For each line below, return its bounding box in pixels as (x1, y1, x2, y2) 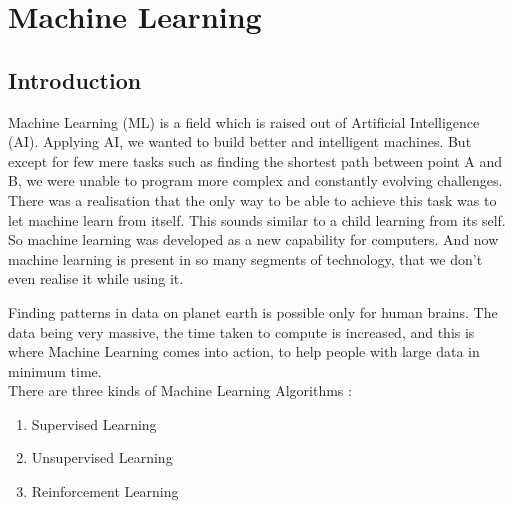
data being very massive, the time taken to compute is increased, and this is (8, 321, 475, 342)
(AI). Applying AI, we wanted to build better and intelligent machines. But (8, 131, 472, 152)
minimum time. (8, 360, 102, 381)
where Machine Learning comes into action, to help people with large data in (8, 341, 480, 362)
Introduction (8, 64, 142, 95)
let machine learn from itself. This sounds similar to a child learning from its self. (8, 209, 506, 230)
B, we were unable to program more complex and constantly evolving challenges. (8, 170, 503, 191)
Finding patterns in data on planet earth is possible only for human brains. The (8, 301, 498, 322)
